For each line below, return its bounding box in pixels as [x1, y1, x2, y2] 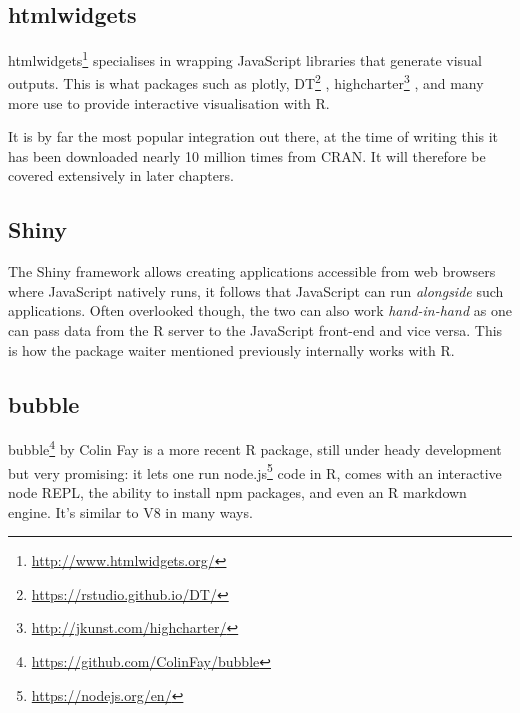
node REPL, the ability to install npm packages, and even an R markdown [8, 481, 467, 502]
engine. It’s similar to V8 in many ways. [8, 501, 253, 522]
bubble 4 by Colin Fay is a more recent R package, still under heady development [8, 436, 502, 460]
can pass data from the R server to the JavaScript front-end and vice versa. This [8, 320, 503, 341]
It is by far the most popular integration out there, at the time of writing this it [8, 126, 499, 147]
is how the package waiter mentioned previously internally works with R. [8, 339, 455, 360]
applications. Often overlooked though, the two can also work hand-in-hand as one [8, 300, 512, 321]
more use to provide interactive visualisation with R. [8, 92, 330, 113]
